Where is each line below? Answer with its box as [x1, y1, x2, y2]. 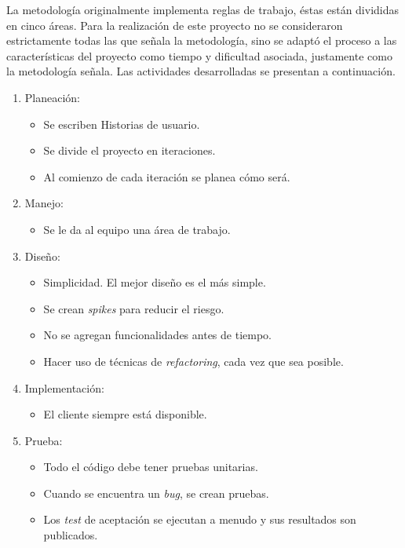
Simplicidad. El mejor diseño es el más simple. [43, 274, 266, 290]
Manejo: [24, 195, 64, 211]
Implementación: [24, 379, 104, 396]
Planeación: [24, 89, 81, 105]
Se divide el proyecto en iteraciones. [43, 142, 216, 159]
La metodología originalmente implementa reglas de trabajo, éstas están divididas [6, 2, 400, 17]
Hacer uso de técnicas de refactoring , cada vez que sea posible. [43, 353, 344, 369]
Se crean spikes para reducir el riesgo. [43, 300, 224, 316]
